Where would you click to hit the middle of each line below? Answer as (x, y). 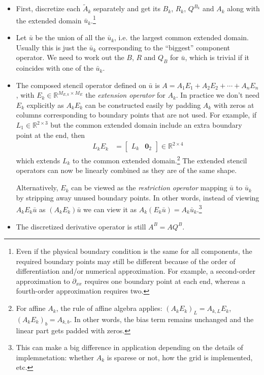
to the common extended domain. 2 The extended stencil (160, 160)
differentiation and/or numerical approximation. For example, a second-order (136, 271)
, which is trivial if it (217, 57)
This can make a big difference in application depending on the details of (129, 347)
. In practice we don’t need (218, 95)
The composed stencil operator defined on (81, 85)
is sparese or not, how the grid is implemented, (180, 357)
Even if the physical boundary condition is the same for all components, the (134, 251)
